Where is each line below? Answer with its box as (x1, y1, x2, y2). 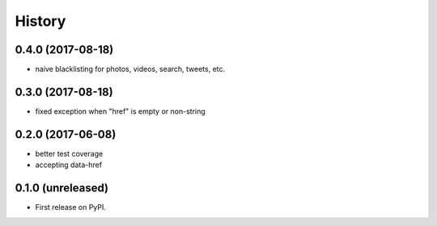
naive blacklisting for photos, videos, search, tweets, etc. (35, 65, 226, 74)
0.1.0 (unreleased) (15, 182, 109, 195)
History (15, 12, 66, 30)
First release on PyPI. (35, 203, 107, 212)
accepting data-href (35, 160, 103, 169)
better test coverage (35, 149, 104, 158)
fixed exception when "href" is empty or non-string (35, 106, 206, 116)
